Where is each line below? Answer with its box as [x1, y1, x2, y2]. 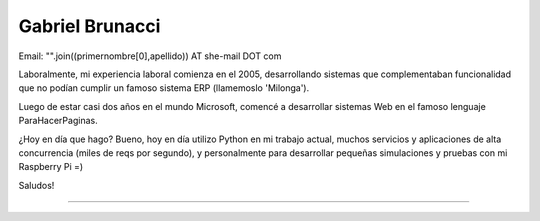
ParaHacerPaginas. [18, 115, 99, 127]
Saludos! [18, 179, 55, 191]
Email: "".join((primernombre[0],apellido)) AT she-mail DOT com [18, 50, 282, 62]
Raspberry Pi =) [18, 161, 84, 173]
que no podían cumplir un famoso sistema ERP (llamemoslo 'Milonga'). [18, 82, 310, 94]
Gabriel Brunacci [18, 15, 161, 37]
